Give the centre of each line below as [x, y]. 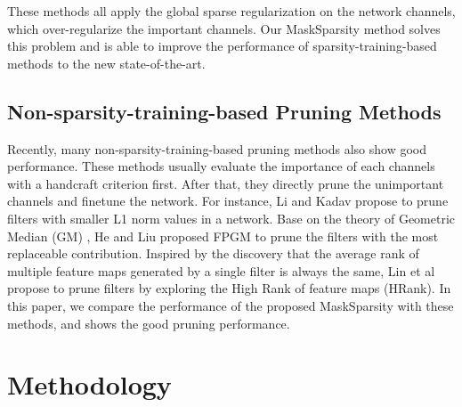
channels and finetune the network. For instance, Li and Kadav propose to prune [228, 201]
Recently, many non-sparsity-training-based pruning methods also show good [217, 148]
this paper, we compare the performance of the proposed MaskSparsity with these [231, 305]
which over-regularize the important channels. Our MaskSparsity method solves [224, 28]
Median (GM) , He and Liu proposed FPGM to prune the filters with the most [223, 236]
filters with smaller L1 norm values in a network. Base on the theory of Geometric [231, 218]
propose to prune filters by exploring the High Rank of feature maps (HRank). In [229, 288]
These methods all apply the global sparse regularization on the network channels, [231, 11]
